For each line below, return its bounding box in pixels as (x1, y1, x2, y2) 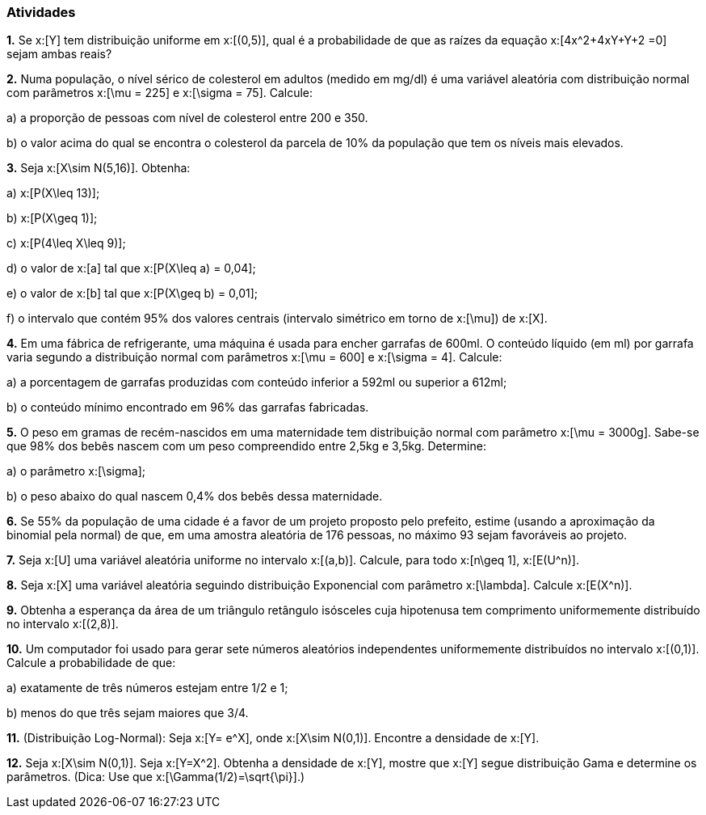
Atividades (6, 4, 76, 20)
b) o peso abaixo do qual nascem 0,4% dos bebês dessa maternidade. (6, 489, 383, 504)
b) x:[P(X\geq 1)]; (6, 211, 98, 226)
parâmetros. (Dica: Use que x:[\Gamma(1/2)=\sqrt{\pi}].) (6, 770, 305, 784)
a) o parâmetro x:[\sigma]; (6, 464, 145, 479)
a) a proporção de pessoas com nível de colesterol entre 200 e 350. (6, 111, 368, 125)
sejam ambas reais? (6, 47, 112, 61)
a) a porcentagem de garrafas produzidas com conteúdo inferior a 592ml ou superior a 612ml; (6, 375, 507, 390)
